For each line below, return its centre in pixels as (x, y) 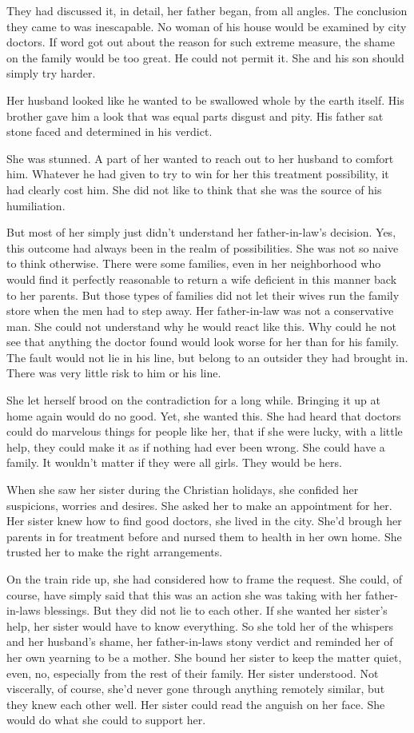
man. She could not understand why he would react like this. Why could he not (201, 326)
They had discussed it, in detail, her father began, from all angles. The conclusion (207, 10)
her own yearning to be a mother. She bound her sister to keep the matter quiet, (204, 657)
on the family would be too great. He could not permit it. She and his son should (205, 57)
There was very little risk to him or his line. (114, 373)
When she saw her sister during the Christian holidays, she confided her (183, 490)
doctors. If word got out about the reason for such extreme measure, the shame (201, 42)
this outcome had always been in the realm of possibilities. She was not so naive (203, 247)
